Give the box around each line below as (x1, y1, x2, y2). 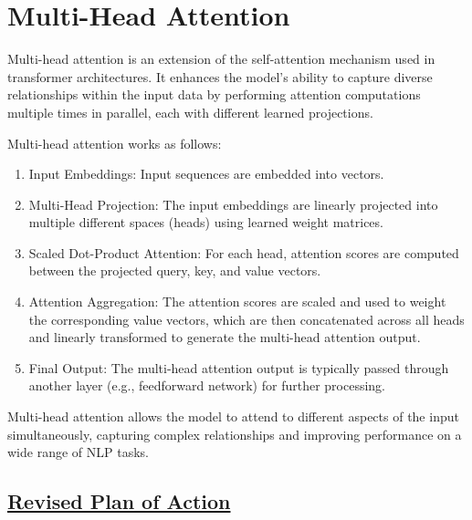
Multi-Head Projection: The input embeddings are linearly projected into (28, 194, 438, 213)
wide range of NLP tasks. (7, 442, 149, 462)
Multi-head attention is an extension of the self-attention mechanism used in (7, 49, 435, 68)
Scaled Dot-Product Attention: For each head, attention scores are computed (28, 243, 459, 262)
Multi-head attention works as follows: (7, 133, 222, 152)
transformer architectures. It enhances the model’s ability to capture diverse (7, 67, 433, 86)
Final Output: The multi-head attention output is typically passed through (28, 358, 449, 377)
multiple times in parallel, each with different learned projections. (7, 102, 373, 121)
